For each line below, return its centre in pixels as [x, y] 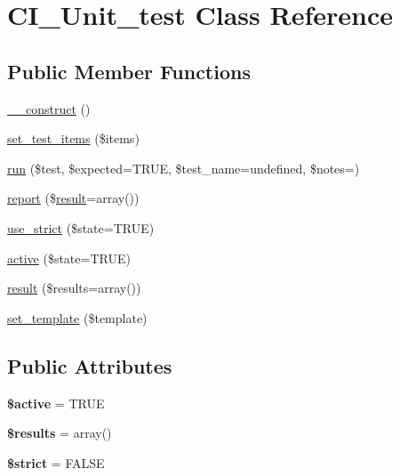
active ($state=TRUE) [69, 258]
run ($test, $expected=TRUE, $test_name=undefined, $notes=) [184, 168]
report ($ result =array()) [73, 198]
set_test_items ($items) [73, 138]
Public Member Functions [129, 71]
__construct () [49, 108]
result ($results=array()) [74, 288]
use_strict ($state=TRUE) [81, 227]
